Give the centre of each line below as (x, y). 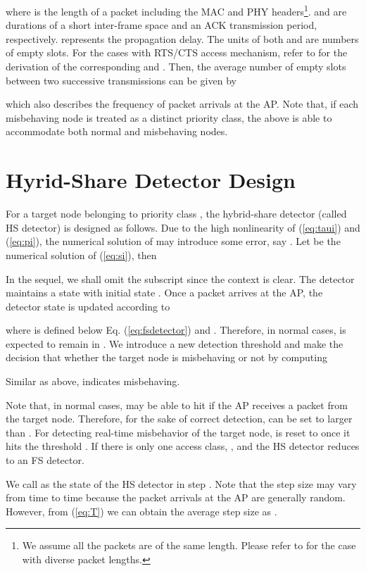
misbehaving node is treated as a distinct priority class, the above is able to (169, 117)
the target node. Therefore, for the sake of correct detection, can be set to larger (179, 419)
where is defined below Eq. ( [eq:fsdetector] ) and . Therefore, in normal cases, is (176, 330)
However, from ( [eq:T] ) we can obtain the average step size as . (141, 511)
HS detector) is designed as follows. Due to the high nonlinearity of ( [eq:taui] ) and (183, 227)
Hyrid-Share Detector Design (151, 180)
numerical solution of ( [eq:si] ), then (81, 255)
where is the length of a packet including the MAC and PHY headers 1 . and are (176, 10)
